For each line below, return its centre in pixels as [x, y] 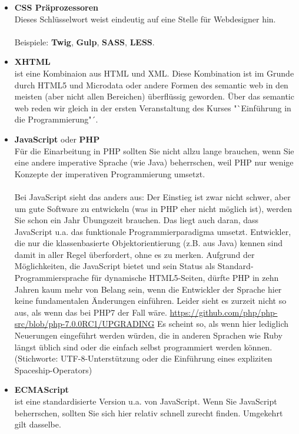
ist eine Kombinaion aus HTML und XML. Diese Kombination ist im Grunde [154, 73]
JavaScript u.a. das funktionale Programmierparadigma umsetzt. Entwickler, [153, 231]
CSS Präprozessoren [57, 7]
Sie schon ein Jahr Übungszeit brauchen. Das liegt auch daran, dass [137, 220]
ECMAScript [41, 390]
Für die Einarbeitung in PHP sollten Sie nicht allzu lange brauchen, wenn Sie [154, 150]
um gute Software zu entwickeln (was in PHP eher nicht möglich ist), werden [153, 208]
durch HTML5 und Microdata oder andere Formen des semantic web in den [151, 85]
